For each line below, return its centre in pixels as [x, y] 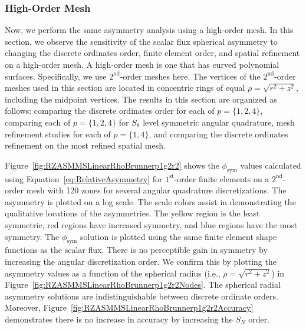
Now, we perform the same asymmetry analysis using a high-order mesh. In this [149, 30]
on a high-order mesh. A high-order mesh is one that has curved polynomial [142, 64]
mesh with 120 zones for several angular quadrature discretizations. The [156, 190]
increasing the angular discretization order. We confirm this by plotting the [141, 261]
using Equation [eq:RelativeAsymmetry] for [84, 178]
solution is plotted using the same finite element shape [178, 236]
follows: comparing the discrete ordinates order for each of [110, 111]
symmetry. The [32, 236]
